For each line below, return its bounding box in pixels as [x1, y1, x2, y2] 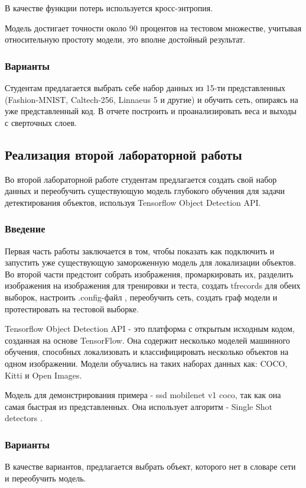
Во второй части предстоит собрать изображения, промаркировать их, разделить [5, 267, 294, 280]
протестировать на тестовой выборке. [5, 302, 139, 315]
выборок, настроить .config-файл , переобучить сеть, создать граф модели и [5, 290, 278, 303]
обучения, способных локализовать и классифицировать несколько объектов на [5, 345, 289, 358]
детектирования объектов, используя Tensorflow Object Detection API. [5, 196, 261, 208]
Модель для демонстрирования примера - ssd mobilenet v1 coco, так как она [5, 389, 281, 401]
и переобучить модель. [5, 471, 86, 484]
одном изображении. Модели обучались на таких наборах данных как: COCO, [5, 357, 288, 369]
